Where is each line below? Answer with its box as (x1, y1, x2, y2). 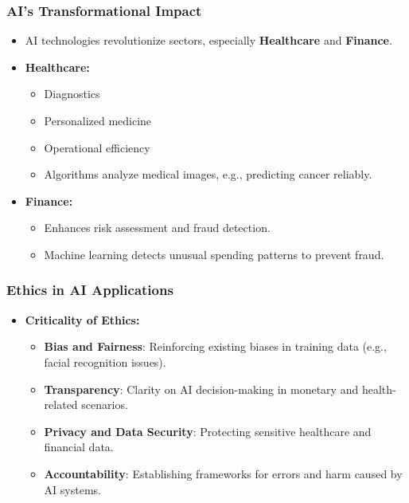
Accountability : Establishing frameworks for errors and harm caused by (44, 465, 403, 481)
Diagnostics (44, 85, 100, 102)
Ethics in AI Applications (6, 280, 173, 300)
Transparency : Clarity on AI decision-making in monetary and (44, 380, 359, 397)
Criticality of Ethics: (25, 311, 140, 328)
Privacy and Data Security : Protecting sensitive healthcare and (44, 422, 372, 439)
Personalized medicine (44, 112, 152, 128)
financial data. (44, 438, 114, 455)
